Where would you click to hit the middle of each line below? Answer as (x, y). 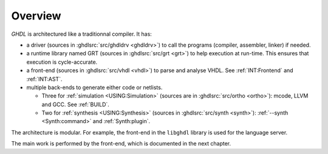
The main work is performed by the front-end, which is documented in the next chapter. (121, 144)
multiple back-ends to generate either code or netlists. (94, 87)
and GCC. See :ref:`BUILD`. (75, 104)
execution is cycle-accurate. (62, 62)
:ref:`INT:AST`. (44, 79)
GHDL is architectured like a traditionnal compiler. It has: (81, 34)
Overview (36, 16)
